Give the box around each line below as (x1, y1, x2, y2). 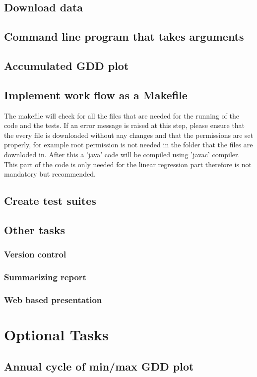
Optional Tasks (4, 324, 109, 344)
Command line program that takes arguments (4, 29, 244, 44)
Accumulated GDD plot (4, 58, 129, 73)
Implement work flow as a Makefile (4, 87, 188, 102)
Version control (4, 248, 66, 260)
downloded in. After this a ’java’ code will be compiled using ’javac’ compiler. (4, 149, 240, 159)
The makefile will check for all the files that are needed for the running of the (4, 110, 239, 121)
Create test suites (4, 193, 96, 208)
